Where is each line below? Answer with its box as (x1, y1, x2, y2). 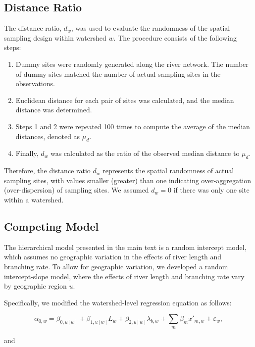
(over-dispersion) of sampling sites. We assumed (4, 185, 149, 195)
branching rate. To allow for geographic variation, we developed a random (4, 261, 228, 271)
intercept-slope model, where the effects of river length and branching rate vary (4, 271, 245, 281)
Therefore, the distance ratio (4, 165, 91, 176)
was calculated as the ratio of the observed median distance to (50, 148, 240, 158)
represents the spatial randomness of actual (102, 165, 234, 176)
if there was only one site (173, 185, 250, 195)
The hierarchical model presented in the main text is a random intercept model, (4, 242, 247, 252)
